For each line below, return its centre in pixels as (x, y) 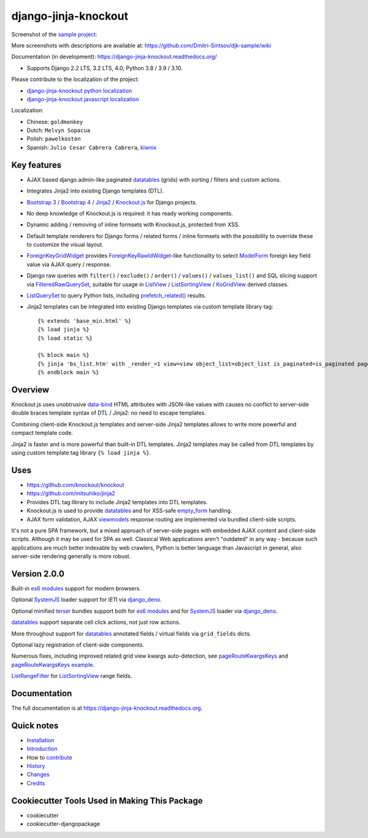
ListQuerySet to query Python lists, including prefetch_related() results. (117, 296)
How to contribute (50, 757)
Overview (30, 390)
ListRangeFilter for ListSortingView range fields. (72, 676)
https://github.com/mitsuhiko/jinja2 (71, 493)
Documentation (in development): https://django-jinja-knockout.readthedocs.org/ (114, 57)
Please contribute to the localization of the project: (75, 79)
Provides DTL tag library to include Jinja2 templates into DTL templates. (117, 502)
